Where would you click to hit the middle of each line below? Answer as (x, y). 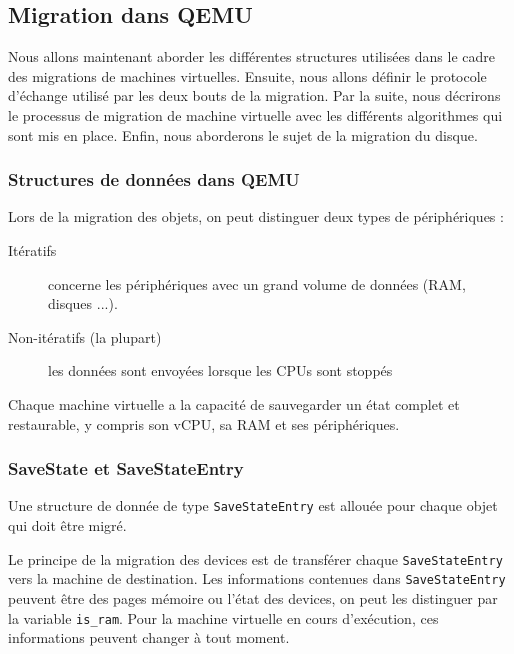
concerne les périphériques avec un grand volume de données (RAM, (257, 283)
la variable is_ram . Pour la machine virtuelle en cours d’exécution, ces (223, 617)
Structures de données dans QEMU (154, 179)
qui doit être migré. (67, 525)
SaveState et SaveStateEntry (126, 468)
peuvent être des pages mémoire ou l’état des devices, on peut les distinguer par (253, 597)
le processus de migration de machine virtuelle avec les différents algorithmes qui (255, 114)
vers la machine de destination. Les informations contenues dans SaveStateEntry (257, 578)
